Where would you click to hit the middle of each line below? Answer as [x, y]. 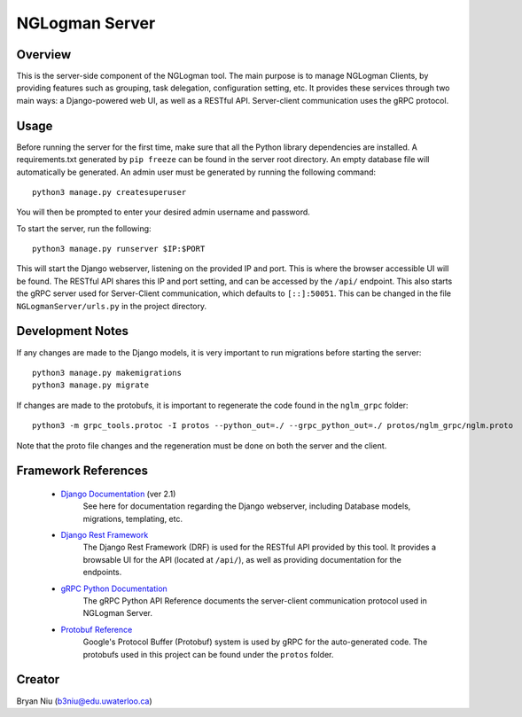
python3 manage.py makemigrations [107, 373]
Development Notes [72, 331]
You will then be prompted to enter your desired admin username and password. [163, 212]
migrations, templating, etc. [133, 518]
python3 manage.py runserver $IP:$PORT [119, 249]
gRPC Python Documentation [114, 588]
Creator [38, 679]
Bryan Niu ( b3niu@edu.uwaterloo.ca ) [84, 701]
